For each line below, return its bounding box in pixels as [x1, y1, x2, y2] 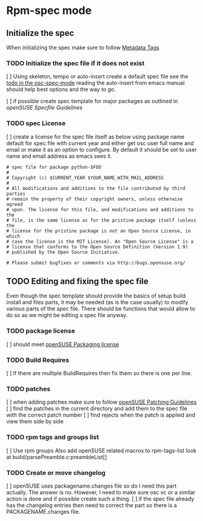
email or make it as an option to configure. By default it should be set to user [6, 146, 197, 153]
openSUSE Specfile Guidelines [6, 104, 83, 111]
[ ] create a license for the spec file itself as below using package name [6, 133, 185, 140]
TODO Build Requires [6, 356, 70, 364]
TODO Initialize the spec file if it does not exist [6, 59, 145, 67]
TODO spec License [6, 119, 66, 128]
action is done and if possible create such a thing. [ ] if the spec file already [6, 495, 195, 502]
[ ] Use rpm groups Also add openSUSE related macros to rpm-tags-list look [6, 447, 197, 454]
